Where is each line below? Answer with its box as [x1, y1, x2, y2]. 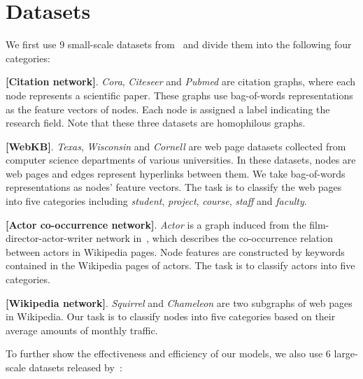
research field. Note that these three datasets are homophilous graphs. [6, 115, 306, 130]
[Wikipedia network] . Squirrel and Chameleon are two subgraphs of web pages [6, 295, 353, 310]
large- [334, 346, 358, 361]
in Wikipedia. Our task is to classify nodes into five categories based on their [6, 309, 336, 324]
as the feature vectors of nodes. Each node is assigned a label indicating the [6, 101, 330, 116]
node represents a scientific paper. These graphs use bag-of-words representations [6, 87, 353, 102]
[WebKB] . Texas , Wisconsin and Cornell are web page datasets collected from [6, 138, 346, 153]
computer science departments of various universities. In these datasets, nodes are [6, 152, 356, 167]
